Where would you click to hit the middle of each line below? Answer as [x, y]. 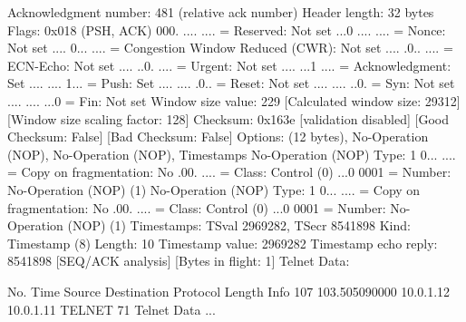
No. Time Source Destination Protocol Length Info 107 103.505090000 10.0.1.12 [229, 291]
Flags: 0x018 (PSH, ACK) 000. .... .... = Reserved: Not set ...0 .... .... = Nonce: [227, 29]
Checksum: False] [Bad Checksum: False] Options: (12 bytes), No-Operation [218, 137]
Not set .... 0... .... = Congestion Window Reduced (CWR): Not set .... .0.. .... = [230, 48]
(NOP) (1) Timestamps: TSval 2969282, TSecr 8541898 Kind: [239, 225]
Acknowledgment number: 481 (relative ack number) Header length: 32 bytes [221, 12]
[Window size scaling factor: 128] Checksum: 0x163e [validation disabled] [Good [228, 118]
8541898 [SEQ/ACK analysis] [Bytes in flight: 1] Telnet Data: [179, 261]
